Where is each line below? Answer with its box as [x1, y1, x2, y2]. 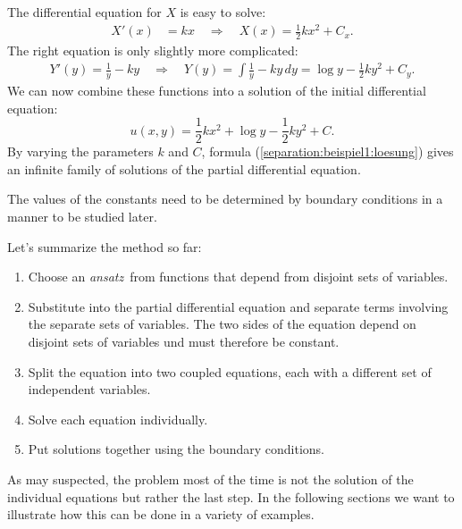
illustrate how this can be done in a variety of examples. [7, 505, 315, 524]
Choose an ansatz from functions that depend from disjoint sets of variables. [28, 267, 449, 286]
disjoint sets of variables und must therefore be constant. [28, 332, 340, 350]
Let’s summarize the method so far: [7, 237, 202, 256]
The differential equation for [7, 3, 162, 21]
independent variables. [28, 380, 151, 399]
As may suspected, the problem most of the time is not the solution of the [7, 469, 414, 488]
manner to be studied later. [7, 206, 157, 225]
